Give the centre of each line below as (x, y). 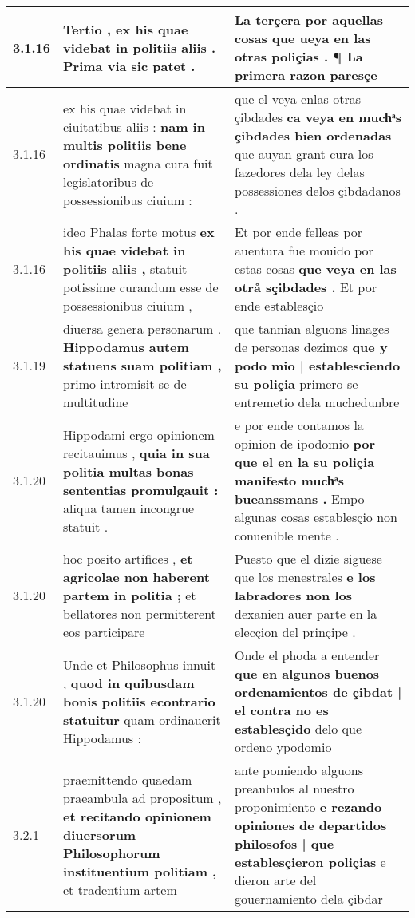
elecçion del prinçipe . (295, 632)
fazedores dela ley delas (299, 172)
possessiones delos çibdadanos (317, 190)
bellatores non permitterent (140, 613)
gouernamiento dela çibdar (308, 898)
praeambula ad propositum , (142, 797)
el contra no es (281, 710)
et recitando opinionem (137, 816)
